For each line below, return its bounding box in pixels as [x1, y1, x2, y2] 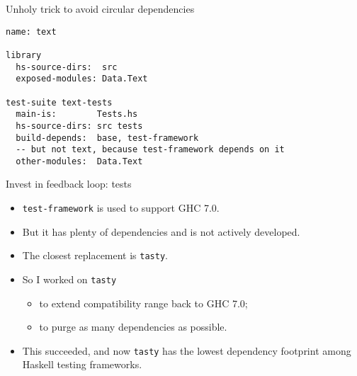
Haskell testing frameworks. [22, 357, 142, 372]
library [6, 50, 42, 60]
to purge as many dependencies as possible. [39, 319, 227, 334]
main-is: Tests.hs [16, 109, 138, 120]
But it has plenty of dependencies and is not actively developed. [22, 224, 300, 239]
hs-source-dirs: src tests [16, 120, 143, 131]
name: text [6, 26, 57, 37]
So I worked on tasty [22, 271, 117, 286]
